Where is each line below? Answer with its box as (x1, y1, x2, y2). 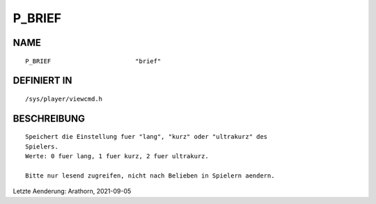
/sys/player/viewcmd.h (25, 94, 103, 103)
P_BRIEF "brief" (25, 57, 162, 65)
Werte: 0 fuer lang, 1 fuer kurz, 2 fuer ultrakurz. (25, 153, 209, 160)
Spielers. (25, 142, 58, 151)
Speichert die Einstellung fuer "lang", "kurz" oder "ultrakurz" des (25, 133, 268, 141)
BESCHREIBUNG (13, 112, 86, 124)
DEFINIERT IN (13, 75, 72, 87)
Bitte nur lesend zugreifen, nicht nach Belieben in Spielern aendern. (25, 171, 275, 180)
